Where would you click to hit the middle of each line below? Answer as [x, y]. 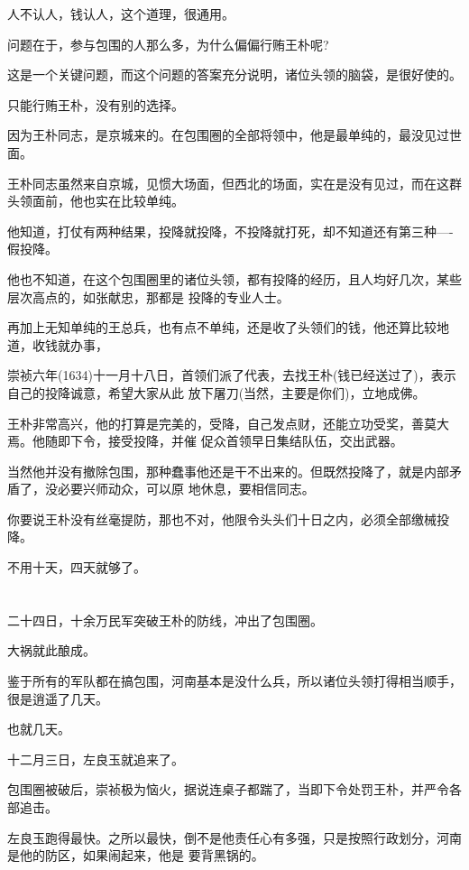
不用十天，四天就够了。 [77, 567]
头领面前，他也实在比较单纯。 [96, 201]
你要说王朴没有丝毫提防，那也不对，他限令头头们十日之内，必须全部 [209, 518]
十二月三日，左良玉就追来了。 [96, 759]
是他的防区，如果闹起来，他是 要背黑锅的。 [136, 855]
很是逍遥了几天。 [58, 698]
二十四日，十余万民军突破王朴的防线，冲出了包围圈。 [165, 620]
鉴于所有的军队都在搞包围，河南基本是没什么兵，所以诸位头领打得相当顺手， [234, 681]
